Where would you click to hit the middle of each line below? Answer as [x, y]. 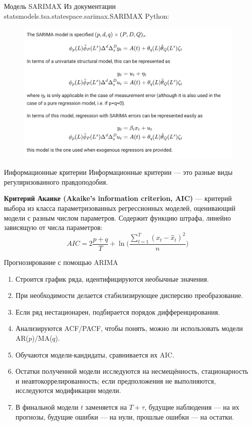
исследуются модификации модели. [68, 390]
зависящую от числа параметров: [53, 227]
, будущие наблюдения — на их [192, 407]
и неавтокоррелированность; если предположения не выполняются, [116, 380]
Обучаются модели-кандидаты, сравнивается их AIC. [95, 354]
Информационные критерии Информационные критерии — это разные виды [118, 172]
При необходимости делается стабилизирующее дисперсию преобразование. [129, 295]
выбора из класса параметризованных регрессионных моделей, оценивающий [120, 208]
